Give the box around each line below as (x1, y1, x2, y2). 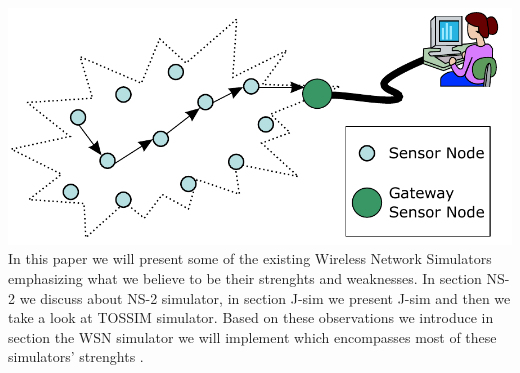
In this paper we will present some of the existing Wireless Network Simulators (8, 248, 492, 269)
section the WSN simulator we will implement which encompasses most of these (8, 326, 497, 347)
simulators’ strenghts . (8, 346, 144, 367)
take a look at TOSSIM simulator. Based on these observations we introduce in (8, 307, 494, 328)
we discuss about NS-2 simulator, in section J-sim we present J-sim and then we (19, 287, 511, 308)
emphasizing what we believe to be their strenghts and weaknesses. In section (8, 268, 482, 288)
